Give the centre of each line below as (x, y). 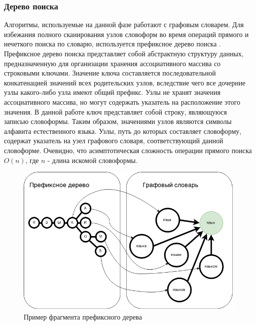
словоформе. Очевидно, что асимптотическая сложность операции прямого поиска (128, 150)
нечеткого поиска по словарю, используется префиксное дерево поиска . (112, 44)
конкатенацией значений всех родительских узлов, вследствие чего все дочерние (125, 82)
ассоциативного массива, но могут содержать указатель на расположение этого (122, 102)
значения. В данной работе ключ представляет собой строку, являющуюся (115, 111)
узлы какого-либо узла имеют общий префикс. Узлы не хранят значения (112, 92)
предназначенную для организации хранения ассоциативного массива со (112, 63)
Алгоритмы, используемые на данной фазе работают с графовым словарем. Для (124, 24)
